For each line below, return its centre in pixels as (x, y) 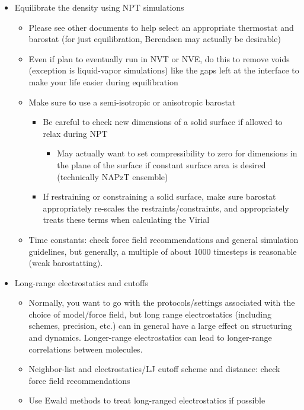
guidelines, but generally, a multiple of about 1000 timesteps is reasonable (163, 251)
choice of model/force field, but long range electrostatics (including (150, 314)
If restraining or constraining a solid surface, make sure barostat (159, 196)
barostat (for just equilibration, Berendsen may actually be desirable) (155, 39)
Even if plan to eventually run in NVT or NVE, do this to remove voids (159, 58)
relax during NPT (75, 133)
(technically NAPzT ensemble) (113, 176)
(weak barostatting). (66, 263)
